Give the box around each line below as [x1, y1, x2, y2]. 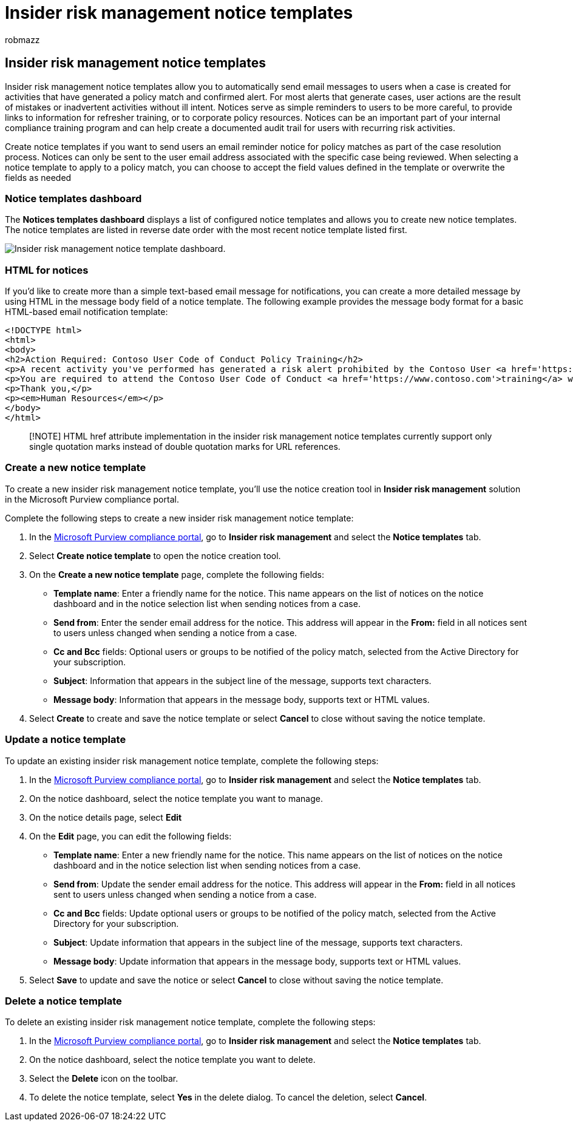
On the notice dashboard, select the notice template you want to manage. [29, 793, 323, 804]
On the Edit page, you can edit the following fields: [29, 830, 232, 841]
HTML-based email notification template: [5, 307, 168, 317]
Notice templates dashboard [5, 192, 142, 205]
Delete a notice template [5, 994, 122, 1007]
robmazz [5, 34, 40, 45]
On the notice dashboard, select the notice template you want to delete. [29, 1054, 316, 1065]
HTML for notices [5, 263, 89, 276]
